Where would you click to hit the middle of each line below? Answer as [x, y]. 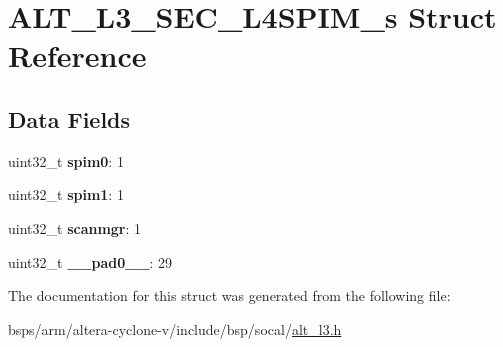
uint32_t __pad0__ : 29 [90, 261]
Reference [77, 55]
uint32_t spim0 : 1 [66, 160]
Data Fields [69, 118]
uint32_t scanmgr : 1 [75, 227]
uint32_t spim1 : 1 [66, 194]
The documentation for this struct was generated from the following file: [229, 295]
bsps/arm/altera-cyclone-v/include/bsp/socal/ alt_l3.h [175, 328]
